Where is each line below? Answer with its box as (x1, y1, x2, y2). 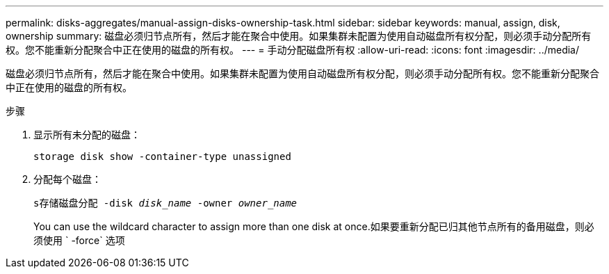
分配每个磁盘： (33, 173, 101, 185)
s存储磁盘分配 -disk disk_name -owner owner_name (33, 198, 298, 209)
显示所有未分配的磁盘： (33, 129, 140, 140)
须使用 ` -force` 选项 (33, 234, 125, 246)
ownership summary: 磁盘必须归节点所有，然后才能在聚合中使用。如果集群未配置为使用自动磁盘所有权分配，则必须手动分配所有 (6, 30, 592, 42)
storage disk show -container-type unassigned (33, 151, 291, 162)
